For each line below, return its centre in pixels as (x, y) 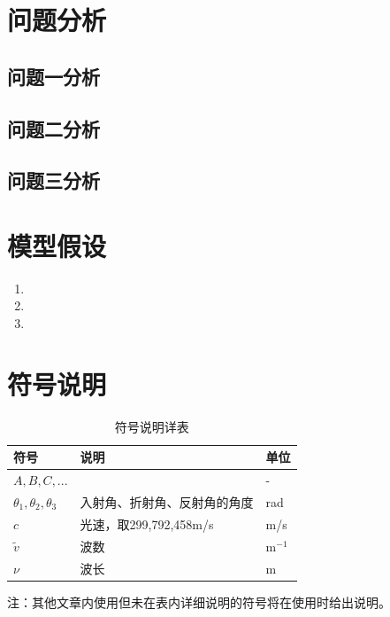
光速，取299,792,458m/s (147, 523)
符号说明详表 (152, 426)
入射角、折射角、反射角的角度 (167, 502)
